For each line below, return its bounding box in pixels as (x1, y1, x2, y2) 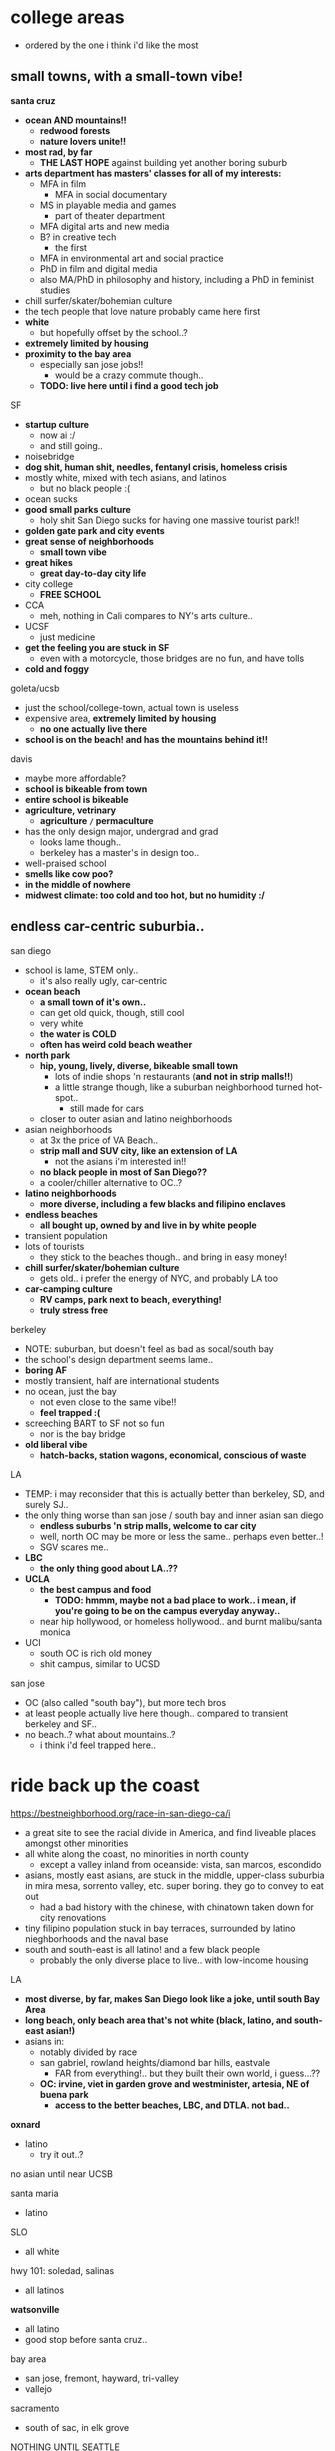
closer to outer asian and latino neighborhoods (39, 1112, 233, 1125)
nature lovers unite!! (39, 135, 127, 147)
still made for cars (69, 1102, 145, 1114)
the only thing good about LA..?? (39, 1562, 178, 1574)
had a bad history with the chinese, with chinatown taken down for (39, 1901, 315, 1913)
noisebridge (24, 450, 75, 462)
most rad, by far (24, 146, 93, 158)
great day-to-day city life (39, 567, 147, 579)
